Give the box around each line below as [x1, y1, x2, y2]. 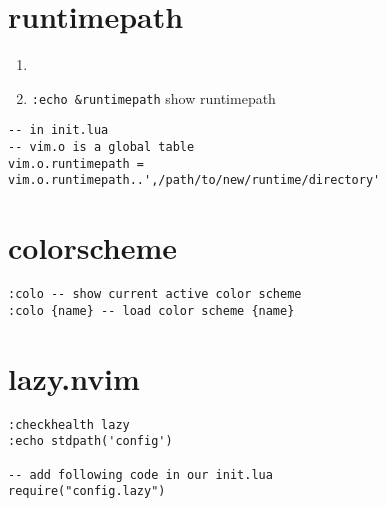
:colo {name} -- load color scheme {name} [8, 303, 295, 318]
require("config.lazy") [8, 484, 166, 499]
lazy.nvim [8, 357, 140, 398]
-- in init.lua [8, 123, 109, 138]
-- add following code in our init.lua [8, 467, 273, 482]
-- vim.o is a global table [8, 140, 195, 155]
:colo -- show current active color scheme [8, 287, 302, 302]
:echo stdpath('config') [8, 434, 173, 449]
